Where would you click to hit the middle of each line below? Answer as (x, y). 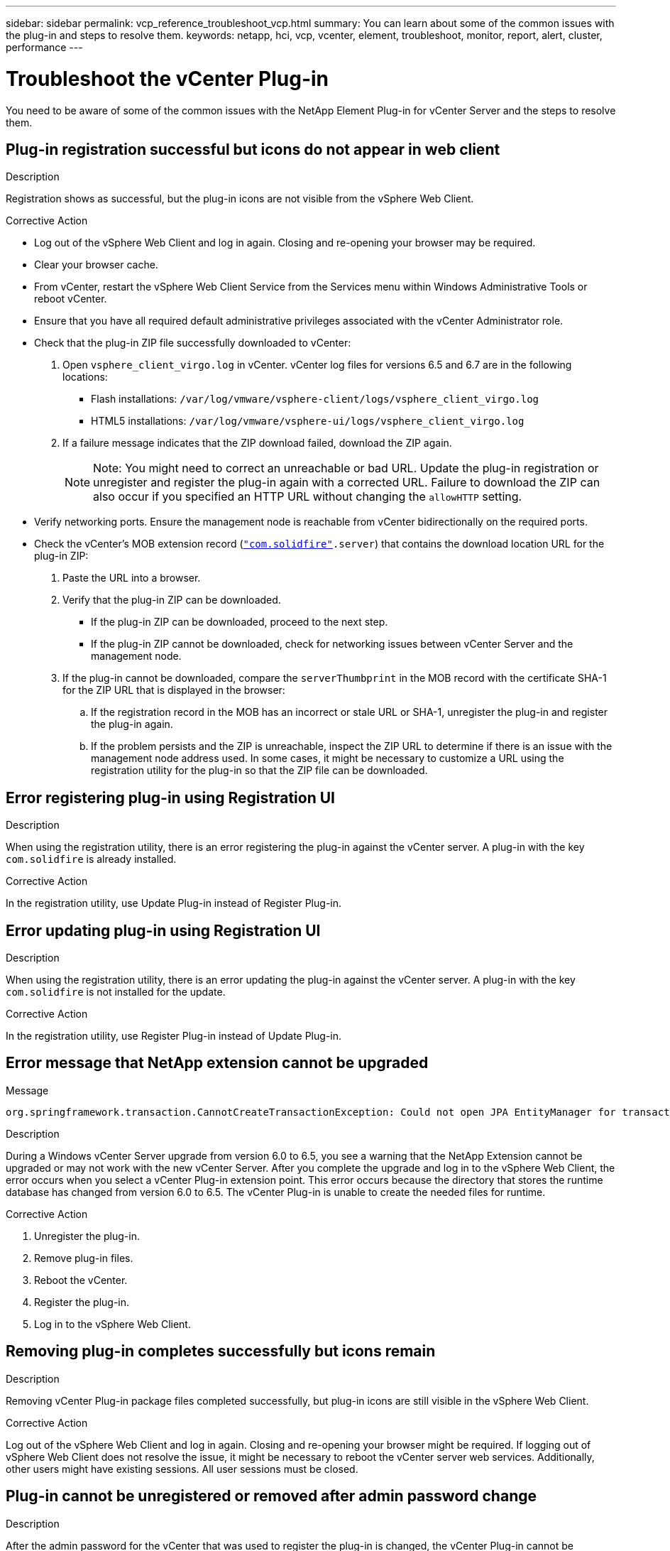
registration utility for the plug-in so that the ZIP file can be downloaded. (259, 771)
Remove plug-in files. (84, 1258)
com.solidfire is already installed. (91, 859)
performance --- (44, 47)
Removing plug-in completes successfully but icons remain (221, 1351)
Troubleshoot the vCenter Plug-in (167, 78)
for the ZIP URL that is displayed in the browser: (174, 690)
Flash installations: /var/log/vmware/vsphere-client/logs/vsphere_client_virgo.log (315, 399)
